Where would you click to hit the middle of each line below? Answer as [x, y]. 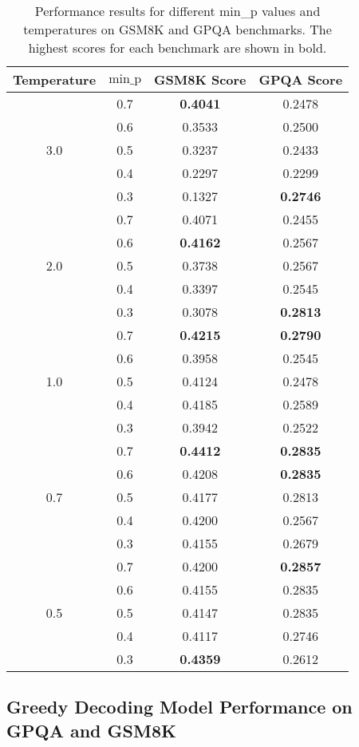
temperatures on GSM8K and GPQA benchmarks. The [178, 29]
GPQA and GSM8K [91, 730]
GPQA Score [301, 79]
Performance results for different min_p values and [178, 11]
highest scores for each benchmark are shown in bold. [178, 47]
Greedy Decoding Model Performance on [179, 707]
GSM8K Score [200, 79]
